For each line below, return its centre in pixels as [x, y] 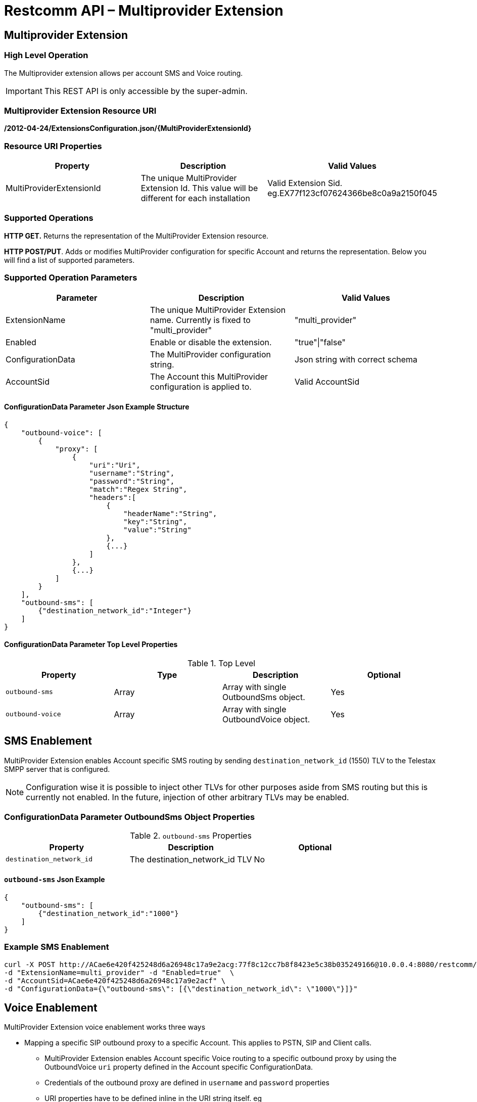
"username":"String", [132, 473]
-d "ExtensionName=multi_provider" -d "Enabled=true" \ [119, 972]
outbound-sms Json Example [55, 880]
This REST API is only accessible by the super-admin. [146, 91]
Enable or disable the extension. [211, 342]
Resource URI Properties [53, 146]
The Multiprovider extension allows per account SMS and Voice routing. [124, 73]
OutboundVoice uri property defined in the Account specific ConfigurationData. [179, 1067]
